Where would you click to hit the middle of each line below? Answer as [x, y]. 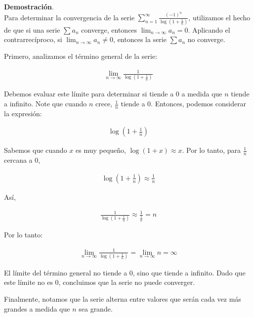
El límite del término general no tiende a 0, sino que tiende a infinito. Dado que [125, 272]
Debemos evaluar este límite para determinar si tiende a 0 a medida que [113, 94]
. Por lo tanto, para [211, 150]
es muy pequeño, [101, 150]
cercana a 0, [22, 160]
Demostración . [29, 6]
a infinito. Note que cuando [45, 104]
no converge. [206, 39]
